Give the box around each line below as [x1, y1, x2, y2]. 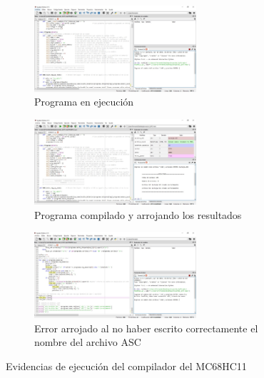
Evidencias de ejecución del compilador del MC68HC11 [6, 358, 247, 373]
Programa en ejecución [34, 94, 134, 109]
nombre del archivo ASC [34, 334, 141, 349]
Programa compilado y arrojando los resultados [34, 207, 242, 222]
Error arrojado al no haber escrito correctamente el [34, 320, 258, 335]
